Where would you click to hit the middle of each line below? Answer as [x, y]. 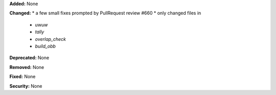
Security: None [26, 86]
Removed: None [27, 67]
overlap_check [51, 39]
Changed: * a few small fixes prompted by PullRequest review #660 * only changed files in [105, 13]
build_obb [45, 46]
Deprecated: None [29, 58]
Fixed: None [22, 77]
